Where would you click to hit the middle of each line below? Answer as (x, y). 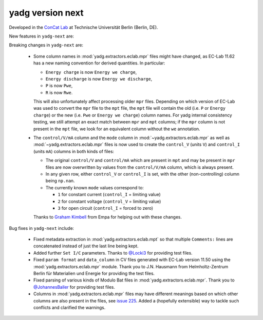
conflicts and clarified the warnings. (69, 308)
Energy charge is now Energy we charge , (91, 72)
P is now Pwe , (59, 86)
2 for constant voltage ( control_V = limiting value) (109, 201)
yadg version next (46, 13)
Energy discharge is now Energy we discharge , (99, 79)
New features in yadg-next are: (41, 36)
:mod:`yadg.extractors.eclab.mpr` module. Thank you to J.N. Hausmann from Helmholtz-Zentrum (131, 266)
